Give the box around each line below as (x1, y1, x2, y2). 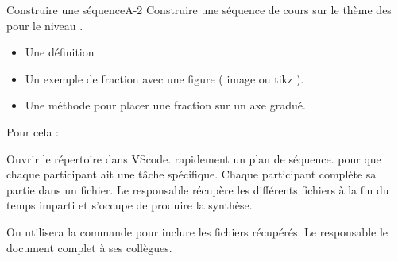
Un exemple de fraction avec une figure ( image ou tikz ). (25, 70, 304, 86)
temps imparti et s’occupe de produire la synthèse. (6, 197, 253, 213)
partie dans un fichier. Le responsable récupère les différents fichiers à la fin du (6, 181, 389, 198)
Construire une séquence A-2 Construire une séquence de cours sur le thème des (6, 2, 392, 17)
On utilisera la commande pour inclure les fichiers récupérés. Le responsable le (6, 223, 388, 240)
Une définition (25, 44, 95, 60)
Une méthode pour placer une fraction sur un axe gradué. (25, 97, 306, 113)
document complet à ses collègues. (6, 239, 172, 255)
